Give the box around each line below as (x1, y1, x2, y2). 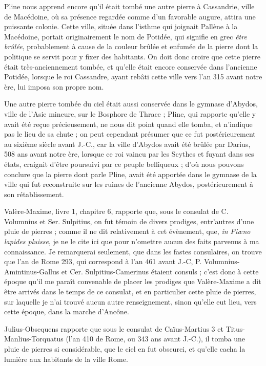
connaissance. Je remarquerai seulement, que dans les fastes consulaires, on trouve (4, 246, 262, 256)
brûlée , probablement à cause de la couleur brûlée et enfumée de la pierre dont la (4, 41, 258, 52)
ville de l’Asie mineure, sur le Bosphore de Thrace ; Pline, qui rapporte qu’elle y (4, 108, 256, 119)
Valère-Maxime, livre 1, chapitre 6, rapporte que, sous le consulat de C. (4, 206, 229, 217)
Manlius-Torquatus (4, 333, 64, 344)
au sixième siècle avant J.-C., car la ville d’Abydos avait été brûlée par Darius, (4, 138, 251, 149)
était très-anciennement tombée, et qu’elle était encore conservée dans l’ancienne (4, 61, 257, 72)
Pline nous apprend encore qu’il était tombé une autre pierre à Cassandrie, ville (4, 1, 255, 11)
